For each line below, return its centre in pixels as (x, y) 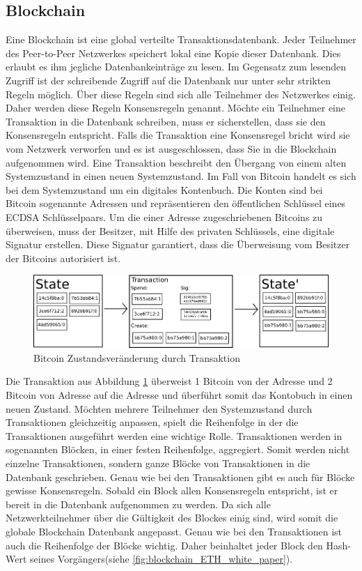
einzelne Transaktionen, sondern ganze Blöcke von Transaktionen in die (158, 463)
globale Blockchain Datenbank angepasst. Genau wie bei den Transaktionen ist (174, 531)
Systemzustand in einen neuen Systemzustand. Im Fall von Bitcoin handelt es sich (181, 176)
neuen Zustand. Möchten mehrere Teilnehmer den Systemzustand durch (159, 408)
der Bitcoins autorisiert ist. (63, 258)
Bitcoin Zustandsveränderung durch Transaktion (137, 357)
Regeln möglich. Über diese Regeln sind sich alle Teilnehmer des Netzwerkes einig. (181, 94)
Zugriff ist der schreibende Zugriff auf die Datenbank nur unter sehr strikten (168, 80)
